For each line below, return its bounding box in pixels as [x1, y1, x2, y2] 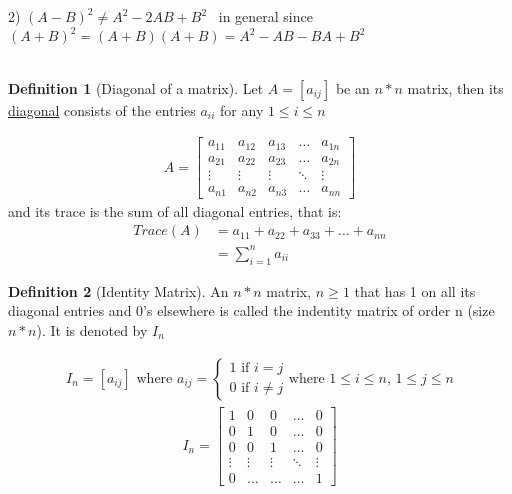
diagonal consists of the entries [8, 99, 196, 120]
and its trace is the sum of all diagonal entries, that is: [8, 200, 342, 221]
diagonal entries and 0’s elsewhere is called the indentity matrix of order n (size [8, 300, 495, 321]
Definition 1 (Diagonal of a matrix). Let [8, 77, 264, 98]
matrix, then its [407, 77, 504, 98]
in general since [218, 6, 313, 26]
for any [220, 99, 264, 120]
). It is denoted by [36, 319, 148, 340]
